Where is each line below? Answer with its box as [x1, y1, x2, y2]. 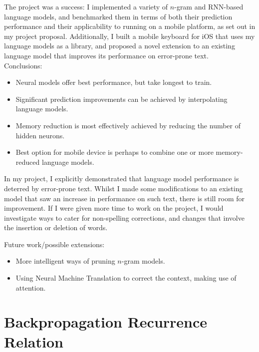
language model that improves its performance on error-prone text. [4, 50, 209, 60]
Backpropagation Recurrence [4, 312, 208, 332]
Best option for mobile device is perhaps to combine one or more [15, 147, 214, 157]
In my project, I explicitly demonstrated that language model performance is [4, 173, 239, 184]
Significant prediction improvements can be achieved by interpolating [15, 93, 228, 104]
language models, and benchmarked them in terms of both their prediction [4, 11, 233, 21]
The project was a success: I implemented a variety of [4, 1, 168, 11]
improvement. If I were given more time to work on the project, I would [4, 203, 224, 213]
